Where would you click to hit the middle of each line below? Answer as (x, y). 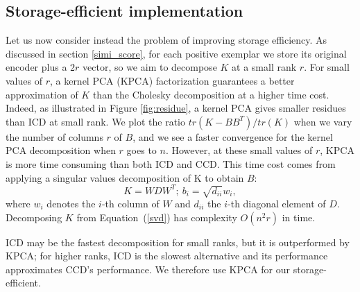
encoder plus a (36, 67)
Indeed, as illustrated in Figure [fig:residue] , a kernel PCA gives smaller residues (176, 108)
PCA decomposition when (61, 150)
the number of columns (54, 136)
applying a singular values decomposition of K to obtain (125, 177)
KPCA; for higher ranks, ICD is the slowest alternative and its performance (167, 256)
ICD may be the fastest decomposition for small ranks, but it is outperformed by (178, 242)
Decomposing (34, 217)
